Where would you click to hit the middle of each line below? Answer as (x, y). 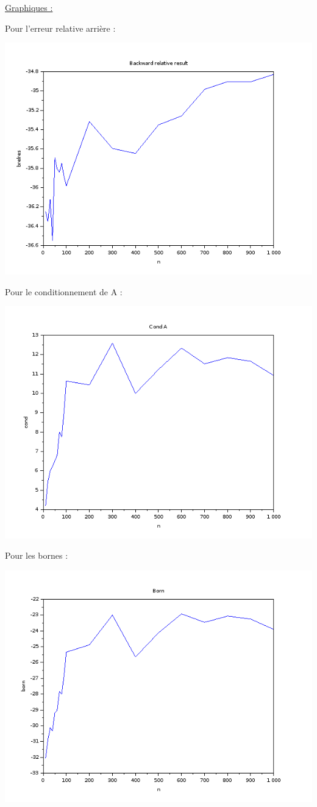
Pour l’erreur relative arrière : (60, 28)
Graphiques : (29, 7)
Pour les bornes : (37, 555)
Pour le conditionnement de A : (64, 291)
